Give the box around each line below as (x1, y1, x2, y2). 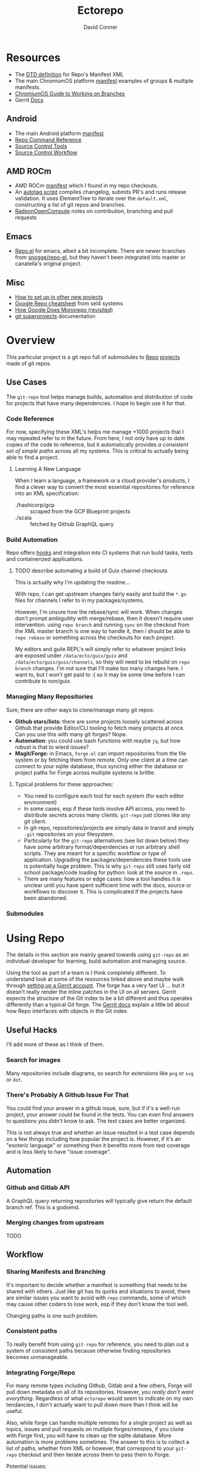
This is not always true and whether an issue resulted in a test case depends (6, 1128, 195, 1136)
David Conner (83, 23, 118, 31)
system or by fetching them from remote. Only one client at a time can (14, 756, 188, 763)
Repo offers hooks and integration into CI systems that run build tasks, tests (6, 549, 193, 556)
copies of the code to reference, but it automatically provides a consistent (6, 441, 188, 448)
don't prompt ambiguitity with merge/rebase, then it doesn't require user (14, 615, 194, 622)
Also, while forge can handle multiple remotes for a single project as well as (6, 1419, 193, 1426)
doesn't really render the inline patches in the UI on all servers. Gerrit (6, 989, 176, 996)
